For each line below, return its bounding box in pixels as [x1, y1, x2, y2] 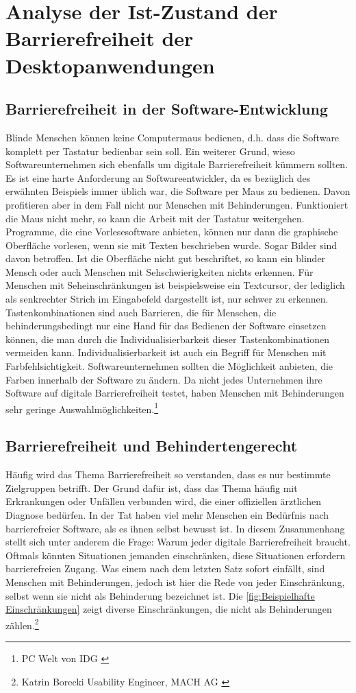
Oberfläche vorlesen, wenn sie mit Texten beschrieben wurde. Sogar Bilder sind [5, 237, 338, 252]
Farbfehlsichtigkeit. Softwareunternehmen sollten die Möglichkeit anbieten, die [5, 359, 333, 373]
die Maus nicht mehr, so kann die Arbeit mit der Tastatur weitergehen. [5, 211, 305, 225]
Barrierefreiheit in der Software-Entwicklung [5, 98, 329, 119]
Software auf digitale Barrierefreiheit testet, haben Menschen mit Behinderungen [5, 386, 344, 400]
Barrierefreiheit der [5, 24, 194, 52]
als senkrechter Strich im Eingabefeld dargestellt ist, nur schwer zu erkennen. [5, 292, 329, 306]
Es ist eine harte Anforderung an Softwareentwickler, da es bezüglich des [5, 170, 311, 185]
